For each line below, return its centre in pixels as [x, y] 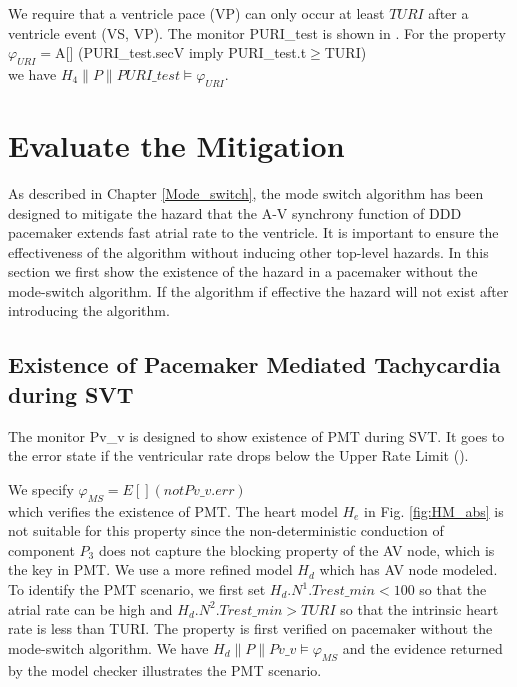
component [41, 549]
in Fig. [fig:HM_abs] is [434, 510]
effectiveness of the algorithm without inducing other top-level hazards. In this [248, 251]
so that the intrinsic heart [419, 608]
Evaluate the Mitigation [176, 144]
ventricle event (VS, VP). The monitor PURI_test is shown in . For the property [257, 32]
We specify [41, 488]
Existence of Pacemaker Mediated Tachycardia [254, 364]
